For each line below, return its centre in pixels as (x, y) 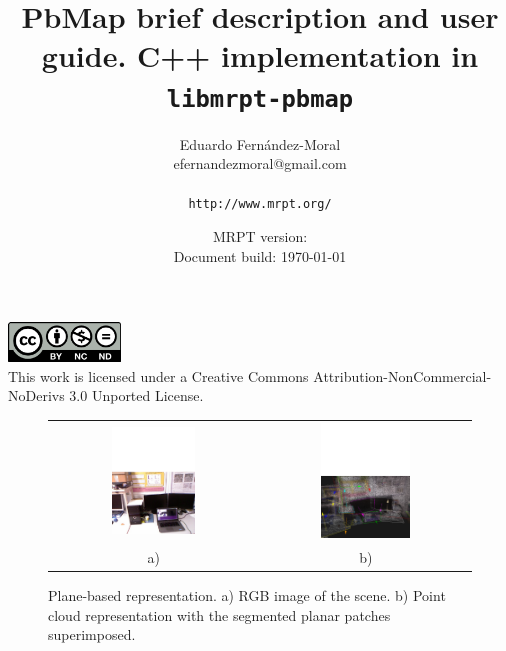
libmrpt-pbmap (260, 98)
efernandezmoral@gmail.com (260, 163)
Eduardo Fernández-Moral (260, 143)
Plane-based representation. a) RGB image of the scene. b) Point (247, 595)
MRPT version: (260, 236)
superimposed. (92, 634)
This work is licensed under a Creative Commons (158, 375)
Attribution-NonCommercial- (402, 375)
